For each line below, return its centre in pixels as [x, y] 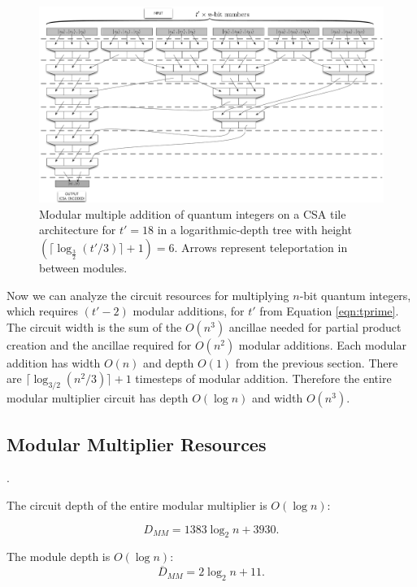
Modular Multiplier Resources [137, 444]
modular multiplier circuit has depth [98, 398]
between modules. [83, 267]
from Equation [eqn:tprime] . [329, 311]
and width [278, 398]
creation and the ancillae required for [99, 344]
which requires [43, 311]
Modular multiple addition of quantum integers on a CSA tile [193, 213]
